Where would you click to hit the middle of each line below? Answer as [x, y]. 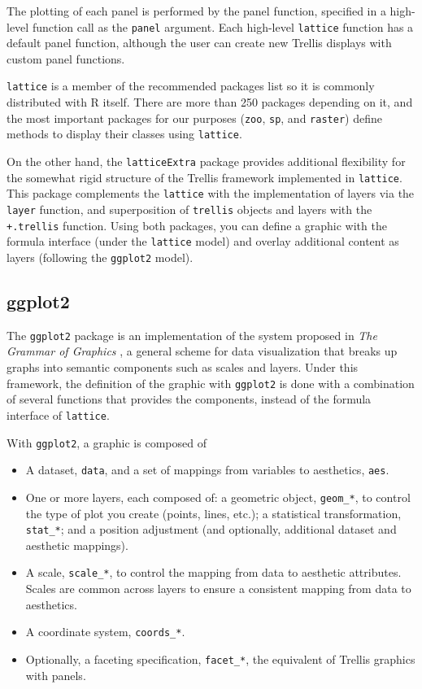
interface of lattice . [58, 414]
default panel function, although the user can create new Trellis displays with [199, 43]
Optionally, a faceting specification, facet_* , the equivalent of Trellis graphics [220, 658]
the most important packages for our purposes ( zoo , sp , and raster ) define [194, 118]
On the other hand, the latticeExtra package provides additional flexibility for [206, 161]
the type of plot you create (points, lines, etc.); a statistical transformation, [213, 513]
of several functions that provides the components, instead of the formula [189, 399]
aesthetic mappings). [77, 545]
